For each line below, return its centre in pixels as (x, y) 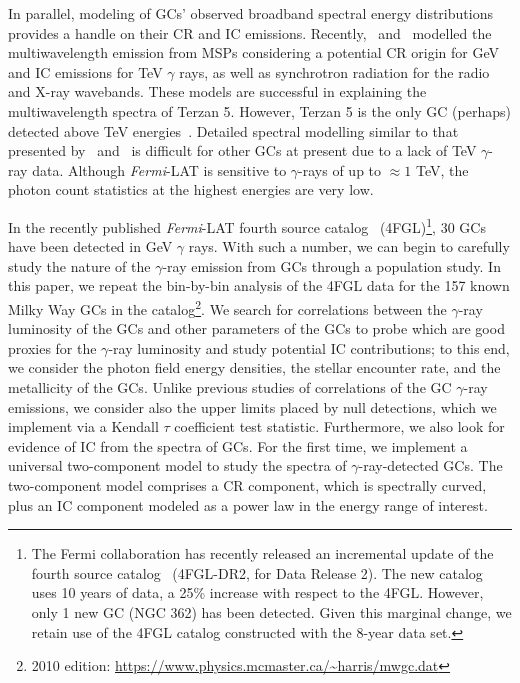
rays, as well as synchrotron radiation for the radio (334, 71)
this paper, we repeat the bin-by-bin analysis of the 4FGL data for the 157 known (259, 285)
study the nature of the (79, 265)
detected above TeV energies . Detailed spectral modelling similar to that (233, 130)
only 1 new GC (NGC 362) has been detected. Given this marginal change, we (271, 611)
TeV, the (442, 169)
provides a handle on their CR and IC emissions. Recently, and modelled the (250, 32)
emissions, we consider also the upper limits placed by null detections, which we (252, 406)
